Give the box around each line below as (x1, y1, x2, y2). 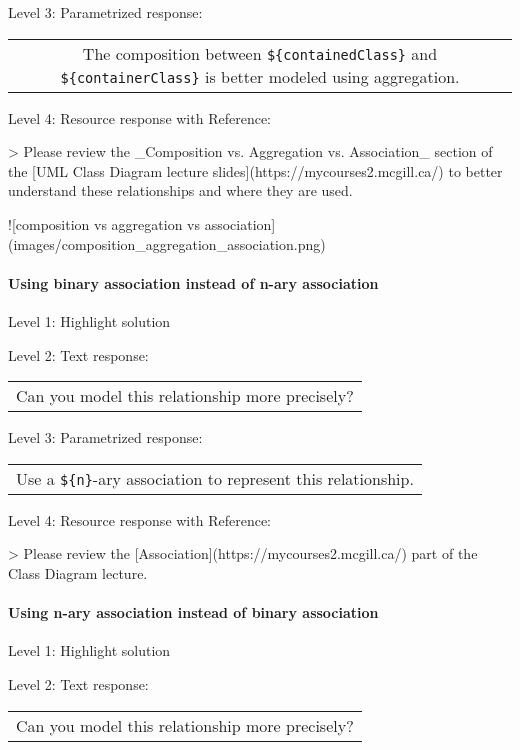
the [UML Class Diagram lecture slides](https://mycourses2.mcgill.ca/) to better (8, 160, 503, 181)
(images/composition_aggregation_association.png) (8, 233, 326, 254)
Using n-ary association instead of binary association (8, 602, 379, 623)
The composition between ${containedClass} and (82, 41, 438, 65)
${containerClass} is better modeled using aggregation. (60, 64, 460, 88)
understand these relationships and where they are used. (8, 180, 353, 201)
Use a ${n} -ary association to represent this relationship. (16, 466, 414, 490)
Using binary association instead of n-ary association (8, 272, 379, 293)
